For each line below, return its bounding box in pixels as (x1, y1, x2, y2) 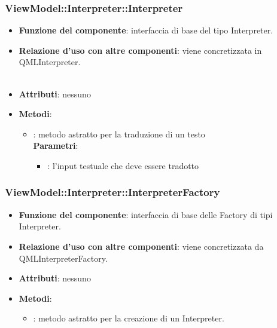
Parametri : (33, 139, 78, 152)
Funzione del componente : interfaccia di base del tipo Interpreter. (19, 24, 273, 36)
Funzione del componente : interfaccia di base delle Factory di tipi (19, 208, 273, 220)
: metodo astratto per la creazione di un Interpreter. (33, 312, 224, 324)
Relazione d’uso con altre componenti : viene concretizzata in (19, 44, 262, 56)
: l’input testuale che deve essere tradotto (47, 159, 199, 171)
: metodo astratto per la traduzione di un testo (33, 127, 205, 140)
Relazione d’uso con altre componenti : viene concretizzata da (19, 240, 264, 252)
